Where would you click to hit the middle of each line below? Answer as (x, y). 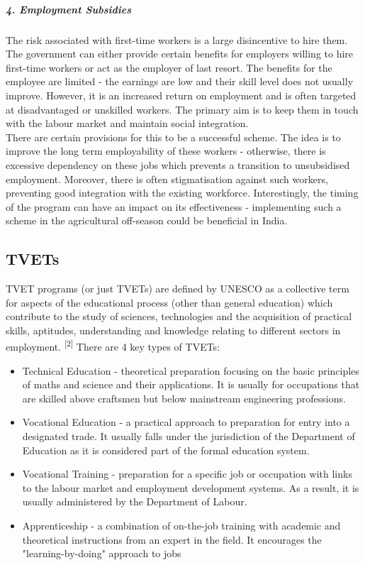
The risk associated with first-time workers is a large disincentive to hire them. (177, 39)
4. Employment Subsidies (68, 9)
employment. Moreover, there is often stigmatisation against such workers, (167, 179)
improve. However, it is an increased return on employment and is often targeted (181, 95)
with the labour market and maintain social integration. (127, 123)
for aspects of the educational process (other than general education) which (169, 302)
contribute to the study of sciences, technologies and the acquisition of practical (179, 316)
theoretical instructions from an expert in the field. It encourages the (172, 539)
